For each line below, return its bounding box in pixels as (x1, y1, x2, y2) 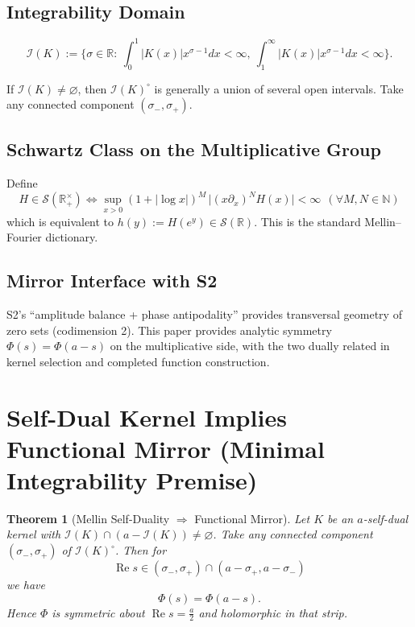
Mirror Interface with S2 (6, 268, 218, 293)
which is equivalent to (6, 212, 114, 229)
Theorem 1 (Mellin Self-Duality (6, 509, 170, 526)
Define (6, 175, 38, 192)
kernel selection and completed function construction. (6, 353, 270, 369)
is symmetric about (52, 604, 145, 621)
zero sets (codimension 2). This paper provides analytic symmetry (6, 321, 332, 338)
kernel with (6, 526, 61, 542)
